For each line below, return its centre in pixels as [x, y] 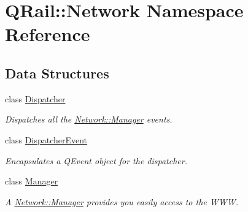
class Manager [32, 181]
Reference [48, 34]
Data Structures [57, 73]
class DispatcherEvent [46, 139]
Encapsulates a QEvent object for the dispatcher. [96, 160]
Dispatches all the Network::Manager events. [89, 119]
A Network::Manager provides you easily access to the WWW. [122, 201]
